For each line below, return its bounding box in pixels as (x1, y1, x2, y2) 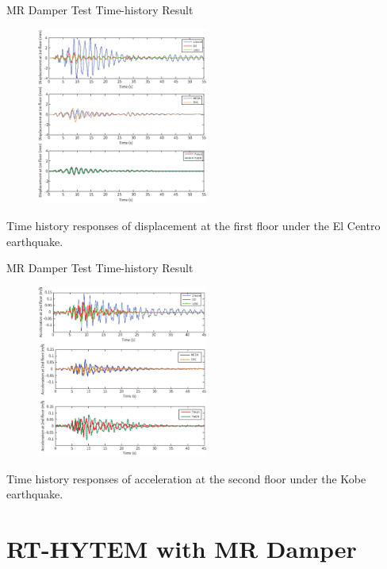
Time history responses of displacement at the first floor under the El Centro (6, 217, 381, 233)
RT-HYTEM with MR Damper (6, 532, 357, 565)
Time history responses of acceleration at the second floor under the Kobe (6, 470, 366, 486)
